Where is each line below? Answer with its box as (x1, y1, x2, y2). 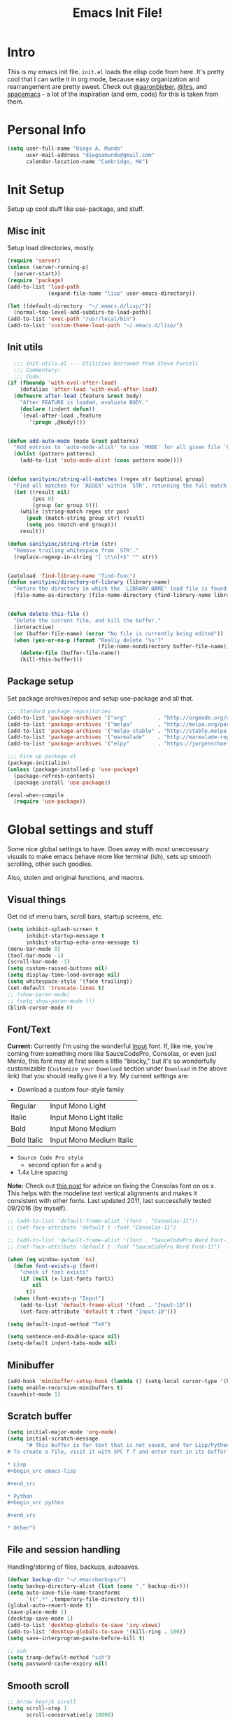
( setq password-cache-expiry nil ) (7, 1661, 108, 1668)
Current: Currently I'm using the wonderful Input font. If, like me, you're (7, 1042, 213, 1050)
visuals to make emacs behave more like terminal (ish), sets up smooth (7, 853, 211, 861)
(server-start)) (13, 270, 61, 277)
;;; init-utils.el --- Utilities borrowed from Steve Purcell (13, 359, 199, 367)
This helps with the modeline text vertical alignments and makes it (7, 1189, 197, 1197)
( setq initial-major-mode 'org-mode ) (7, 1429, 117, 1436)
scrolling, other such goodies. (7, 860, 93, 868)
